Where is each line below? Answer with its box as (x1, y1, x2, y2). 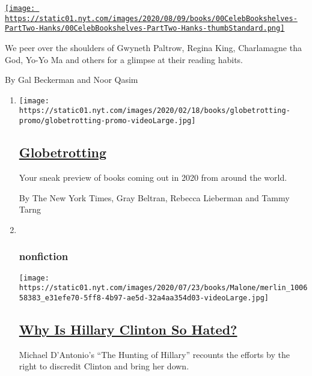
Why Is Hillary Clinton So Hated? (19, 320, 237, 338)
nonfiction (19, 249, 69, 264)
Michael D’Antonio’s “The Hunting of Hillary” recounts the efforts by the (19, 348, 290, 360)
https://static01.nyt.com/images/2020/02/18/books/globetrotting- (19, 106, 290, 115)
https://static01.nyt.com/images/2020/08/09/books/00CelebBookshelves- (5, 14, 298, 23)
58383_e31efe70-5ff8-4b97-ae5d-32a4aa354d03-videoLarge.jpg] (19, 293, 269, 302)
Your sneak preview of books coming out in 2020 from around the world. (19, 171, 287, 183)
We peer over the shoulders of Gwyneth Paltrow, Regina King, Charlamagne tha (5, 41, 302, 53)
